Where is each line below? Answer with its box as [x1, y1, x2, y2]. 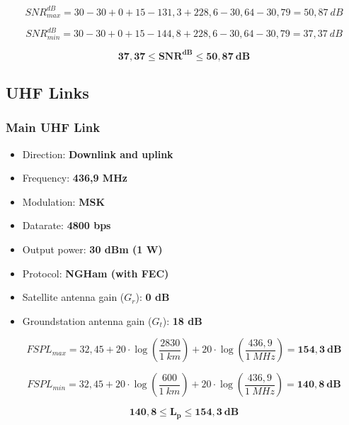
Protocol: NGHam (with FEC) [22, 265, 169, 280]
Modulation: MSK [22, 194, 105, 209]
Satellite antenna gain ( [22, 289, 125, 304]
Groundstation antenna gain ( [22, 313, 152, 328]
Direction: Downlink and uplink [22, 146, 173, 161]
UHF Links [6, 82, 89, 104]
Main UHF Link [6, 118, 101, 136]
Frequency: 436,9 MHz [22, 170, 127, 185]
